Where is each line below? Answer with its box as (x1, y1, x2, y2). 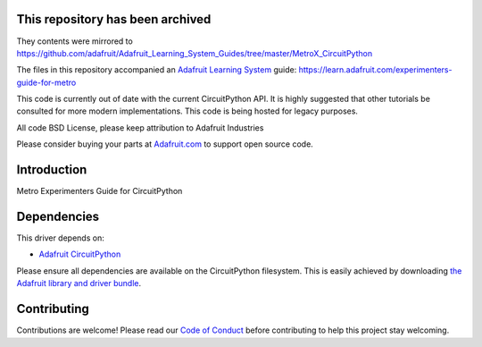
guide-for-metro (16, 77, 77, 88)
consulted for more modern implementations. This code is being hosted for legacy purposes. (16, 106, 359, 116)
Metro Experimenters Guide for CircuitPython (16, 186, 183, 197)
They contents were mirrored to (16, 36, 133, 47)
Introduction (16, 162, 87, 178)
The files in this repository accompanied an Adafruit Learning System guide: (16, 64, 297, 75)
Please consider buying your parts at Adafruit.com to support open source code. (16, 139, 314, 149)
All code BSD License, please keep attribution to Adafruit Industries (16, 122, 264, 133)
